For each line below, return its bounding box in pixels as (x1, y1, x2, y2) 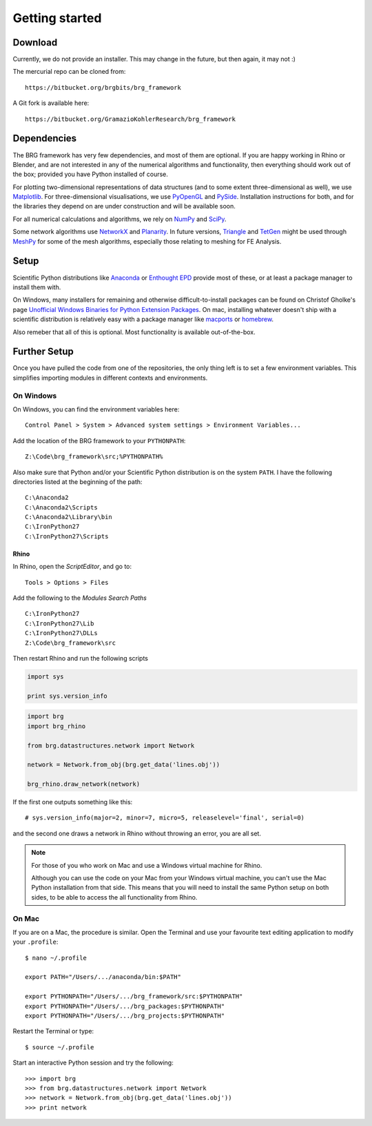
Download (12, 37, 58, 48)
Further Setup (12, 346, 74, 358)
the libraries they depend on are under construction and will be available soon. (12, 202, 236, 211)
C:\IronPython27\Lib (25, 619, 94, 628)
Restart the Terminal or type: (12, 1027, 94, 1036)
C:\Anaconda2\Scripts (25, 503, 98, 511)
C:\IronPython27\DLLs (25, 629, 98, 637)
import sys (27, 672, 64, 680)
